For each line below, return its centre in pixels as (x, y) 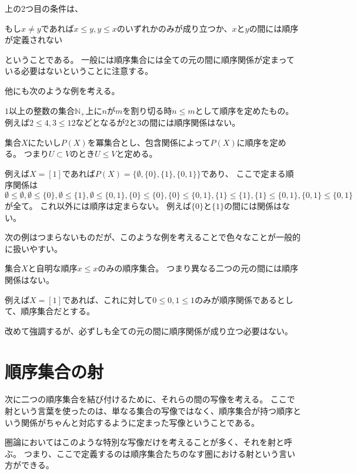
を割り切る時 (147, 110)
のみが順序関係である (236, 299)
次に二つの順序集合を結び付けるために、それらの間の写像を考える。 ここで (150, 399)
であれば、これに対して (107, 299)
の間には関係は (253, 205)
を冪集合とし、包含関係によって (149, 142)
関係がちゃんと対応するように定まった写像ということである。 (140, 422)
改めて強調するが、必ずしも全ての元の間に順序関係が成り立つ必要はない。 (149, 330)
